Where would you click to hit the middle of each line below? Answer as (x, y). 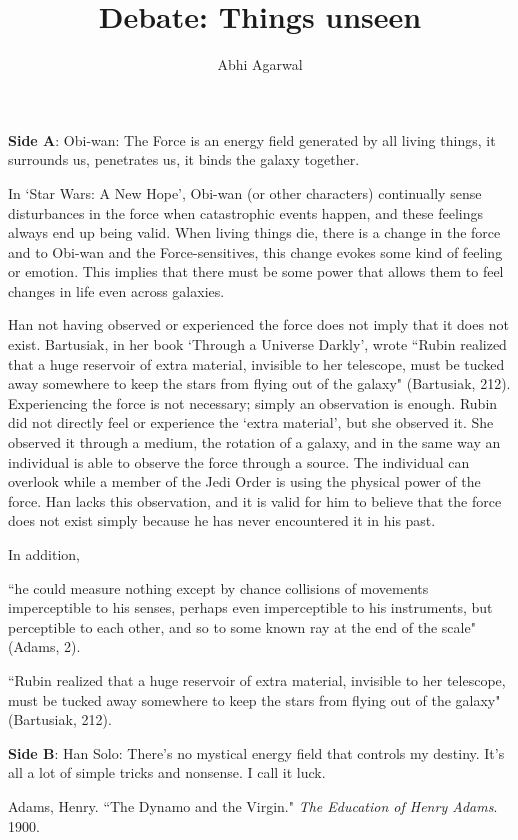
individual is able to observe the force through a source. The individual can (239, 461)
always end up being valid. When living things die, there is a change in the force (254, 232)
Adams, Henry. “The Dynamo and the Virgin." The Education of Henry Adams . (253, 805)
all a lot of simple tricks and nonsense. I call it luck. (167, 772)
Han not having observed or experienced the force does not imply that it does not (258, 324)
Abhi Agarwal (260, 64)
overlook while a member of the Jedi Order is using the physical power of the (244, 481)
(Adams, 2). (44, 646)
